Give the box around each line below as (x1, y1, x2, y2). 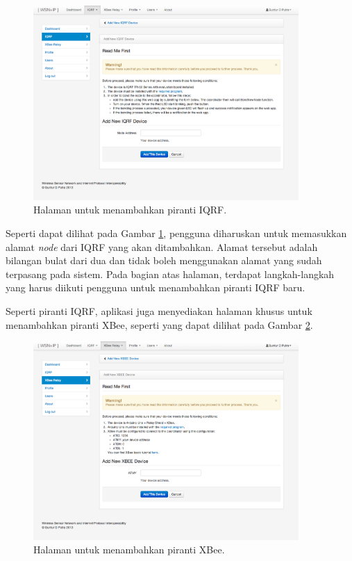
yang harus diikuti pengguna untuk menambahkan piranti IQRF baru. (6, 280, 305, 295)
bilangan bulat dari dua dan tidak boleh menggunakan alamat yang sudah (6, 253, 322, 268)
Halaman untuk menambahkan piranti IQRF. (33, 202, 227, 217)
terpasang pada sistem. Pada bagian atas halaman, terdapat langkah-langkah (6, 266, 335, 281)
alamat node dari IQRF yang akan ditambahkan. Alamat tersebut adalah (6, 239, 318, 254)
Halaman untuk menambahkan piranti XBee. (33, 542, 225, 557)
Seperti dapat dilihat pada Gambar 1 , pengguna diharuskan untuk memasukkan (6, 225, 347, 240)
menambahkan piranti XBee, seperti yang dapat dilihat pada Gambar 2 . (6, 317, 313, 332)
